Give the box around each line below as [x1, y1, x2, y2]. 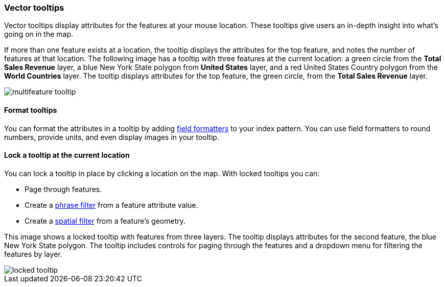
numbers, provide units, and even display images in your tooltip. [4, 132, 219, 141]
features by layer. [4, 249, 62, 258]
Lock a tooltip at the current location [4, 151, 130, 160]
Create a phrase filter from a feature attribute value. [25, 200, 198, 209]
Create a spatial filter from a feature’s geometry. [25, 216, 185, 225]
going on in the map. [4, 30, 74, 39]
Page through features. [25, 184, 102, 194]
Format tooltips [4, 105, 57, 114]
